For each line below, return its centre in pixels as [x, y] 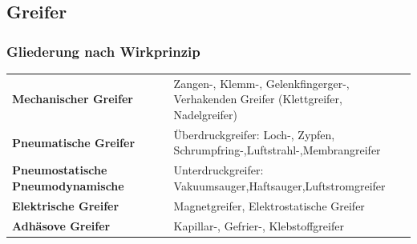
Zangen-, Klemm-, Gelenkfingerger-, [261, 83]
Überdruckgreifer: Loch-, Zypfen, [254, 134]
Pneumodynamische [68, 185]
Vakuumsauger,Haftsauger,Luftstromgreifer [279, 185]
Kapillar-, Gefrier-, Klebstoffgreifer [259, 225]
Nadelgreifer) [206, 114]
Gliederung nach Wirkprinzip [103, 51]
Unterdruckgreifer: [219, 170]
